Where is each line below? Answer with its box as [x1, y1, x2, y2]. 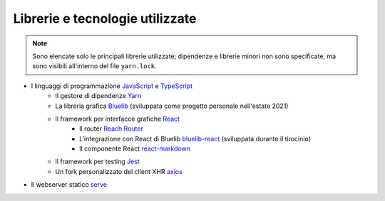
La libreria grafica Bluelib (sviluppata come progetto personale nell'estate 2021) [55, 102, 289, 110]
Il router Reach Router [79, 124, 144, 133]
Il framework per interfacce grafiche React [55, 114, 180, 123]
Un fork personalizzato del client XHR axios [55, 167, 183, 175]
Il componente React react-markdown [79, 144, 190, 153]
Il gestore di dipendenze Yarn [55, 92, 142, 100]
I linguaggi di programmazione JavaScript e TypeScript [31, 82, 192, 90]
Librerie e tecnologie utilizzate [13, 11, 197, 26]
